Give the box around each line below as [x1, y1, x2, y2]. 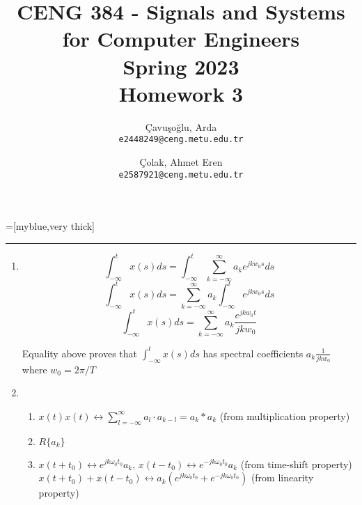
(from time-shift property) [240, 456, 352, 471]
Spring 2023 [123, 52, 239, 80]
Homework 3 [118, 79, 244, 107]
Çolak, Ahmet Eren [139, 154, 223, 169]
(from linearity [251, 470, 314, 485]
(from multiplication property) [219, 408, 350, 423]
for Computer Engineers [62, 24, 300, 53]
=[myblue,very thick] [6, 219, 95, 233]
